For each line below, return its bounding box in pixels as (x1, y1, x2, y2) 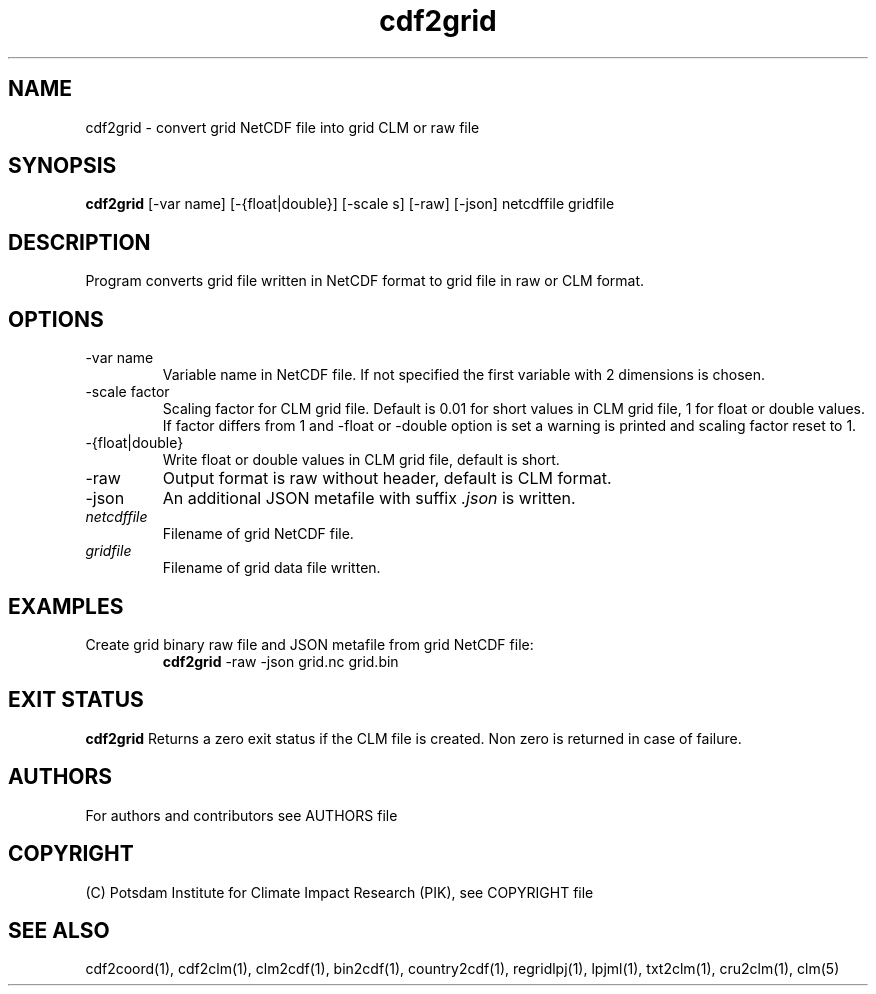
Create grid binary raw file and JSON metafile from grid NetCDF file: (85, 635, 534, 653)
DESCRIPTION (8, 229, 151, 255)
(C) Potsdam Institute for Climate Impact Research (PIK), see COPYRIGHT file (85, 883, 594, 901)
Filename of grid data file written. (162, 559, 381, 577)
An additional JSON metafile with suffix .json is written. (162, 488, 576, 509)
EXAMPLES (8, 593, 124, 619)
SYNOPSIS (8, 153, 117, 179)
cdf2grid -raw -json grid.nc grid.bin (162, 652, 399, 670)
